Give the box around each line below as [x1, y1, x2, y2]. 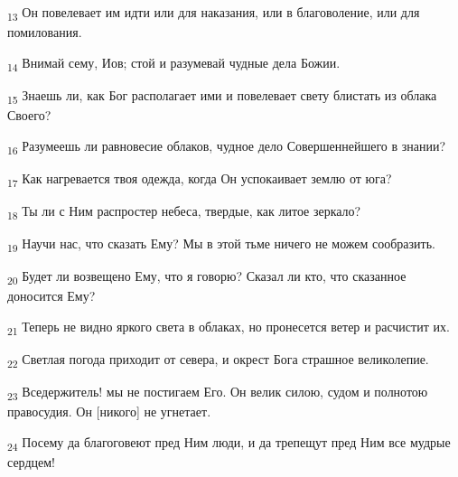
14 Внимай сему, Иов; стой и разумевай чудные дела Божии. [7, 52, 341, 74]
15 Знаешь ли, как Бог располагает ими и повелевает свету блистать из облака [7, 85, 437, 107]
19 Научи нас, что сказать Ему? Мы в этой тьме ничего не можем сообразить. [7, 233, 435, 255]
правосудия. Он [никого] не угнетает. [7, 402, 211, 421]
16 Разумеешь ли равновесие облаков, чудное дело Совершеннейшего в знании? [7, 136, 446, 157]
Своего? [7, 105, 51, 124]
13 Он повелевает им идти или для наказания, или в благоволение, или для [7, 3, 420, 23]
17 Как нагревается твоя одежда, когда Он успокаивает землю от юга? [7, 168, 392, 190]
